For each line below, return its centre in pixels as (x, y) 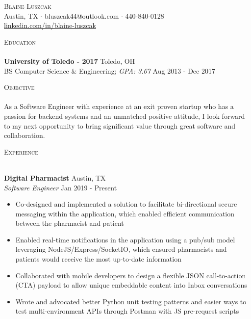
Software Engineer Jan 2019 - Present (61, 187)
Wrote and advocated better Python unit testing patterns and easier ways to (131, 301)
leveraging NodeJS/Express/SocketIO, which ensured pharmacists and (121, 249)
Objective (19, 87)
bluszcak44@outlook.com (82, 15)
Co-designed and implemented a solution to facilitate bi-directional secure (126, 204)
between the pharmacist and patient (70, 223)
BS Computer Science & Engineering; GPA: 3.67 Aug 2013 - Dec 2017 (110, 70)
